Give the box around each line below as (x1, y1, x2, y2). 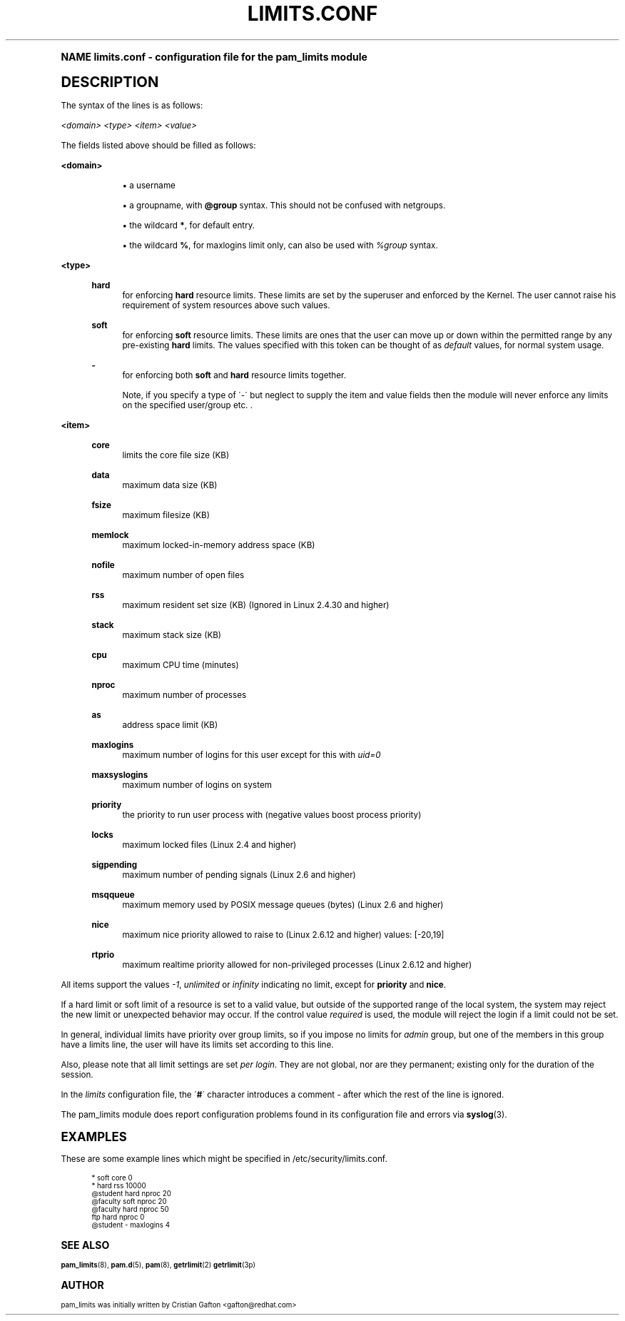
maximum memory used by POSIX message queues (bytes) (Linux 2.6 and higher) (122, 899, 444, 910)
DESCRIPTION (61, 72, 159, 91)
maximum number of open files (122, 570, 245, 580)
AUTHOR (61, 1278, 104, 1291)
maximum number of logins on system (122, 779, 272, 790)
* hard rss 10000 (91, 1181, 146, 1190)
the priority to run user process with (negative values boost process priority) (122, 809, 422, 820)
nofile (91, 560, 115, 570)
